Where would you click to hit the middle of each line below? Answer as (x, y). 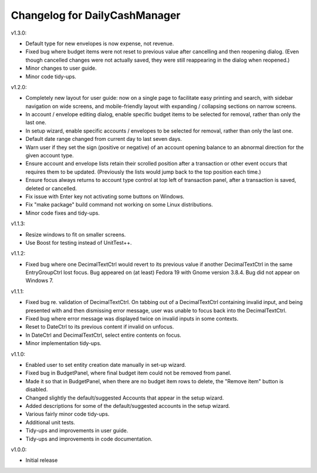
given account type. (50, 156)
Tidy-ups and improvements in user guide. (77, 431)
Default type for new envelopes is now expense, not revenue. (100, 43)
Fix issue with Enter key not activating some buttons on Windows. (105, 196)
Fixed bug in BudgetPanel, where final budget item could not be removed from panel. (129, 373)
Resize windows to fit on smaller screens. (76, 234)
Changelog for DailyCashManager (96, 15)
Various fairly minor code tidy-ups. (68, 414)
